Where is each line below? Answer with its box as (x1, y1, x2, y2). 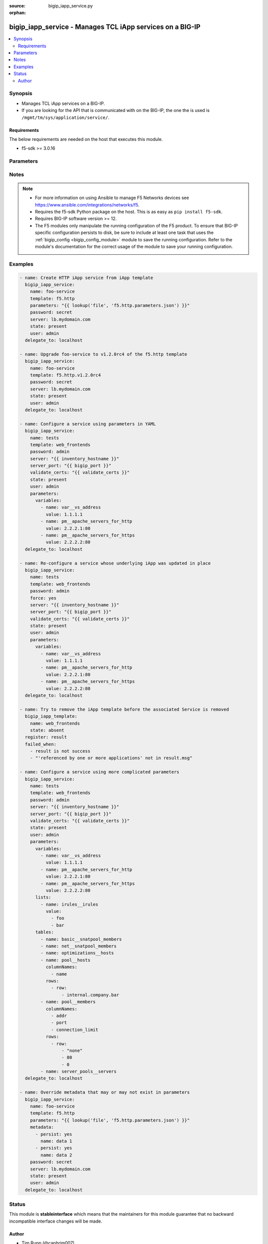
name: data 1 (40, 1138, 72, 1144)
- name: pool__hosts (40, 957, 91, 963)
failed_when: (25, 741, 57, 747)
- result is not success (30, 748, 91, 754)
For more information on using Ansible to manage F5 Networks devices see (35, 195, 190, 201)
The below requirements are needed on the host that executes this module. (9, 136, 163, 142)
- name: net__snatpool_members (40, 943, 117, 949)
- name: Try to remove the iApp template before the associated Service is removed (19, 707, 229, 712)
